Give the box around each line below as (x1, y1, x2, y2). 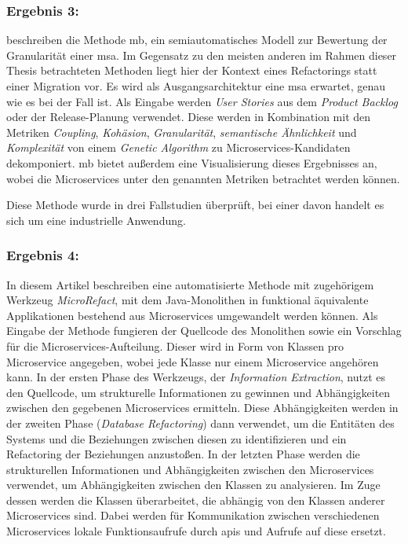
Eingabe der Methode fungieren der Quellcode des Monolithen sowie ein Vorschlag (6, 322, 402, 339)
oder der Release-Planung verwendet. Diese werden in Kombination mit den (6, 108, 371, 125)
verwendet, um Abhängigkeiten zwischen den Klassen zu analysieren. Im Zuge (6, 476, 381, 493)
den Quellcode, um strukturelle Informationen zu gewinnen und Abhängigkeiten (6, 384, 391, 400)
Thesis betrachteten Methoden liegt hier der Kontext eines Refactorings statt (6, 62, 377, 79)
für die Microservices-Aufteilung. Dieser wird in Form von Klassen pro (6, 337, 344, 354)
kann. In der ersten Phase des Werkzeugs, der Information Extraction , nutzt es (6, 369, 386, 385)
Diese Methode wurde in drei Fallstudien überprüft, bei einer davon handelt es (6, 197, 384, 213)
